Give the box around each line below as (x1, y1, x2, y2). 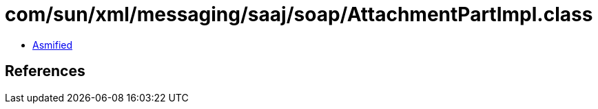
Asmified (32, 38, 73, 51)
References (5, 62, 85, 80)
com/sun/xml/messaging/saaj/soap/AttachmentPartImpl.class (5, 3, 593, 26)
